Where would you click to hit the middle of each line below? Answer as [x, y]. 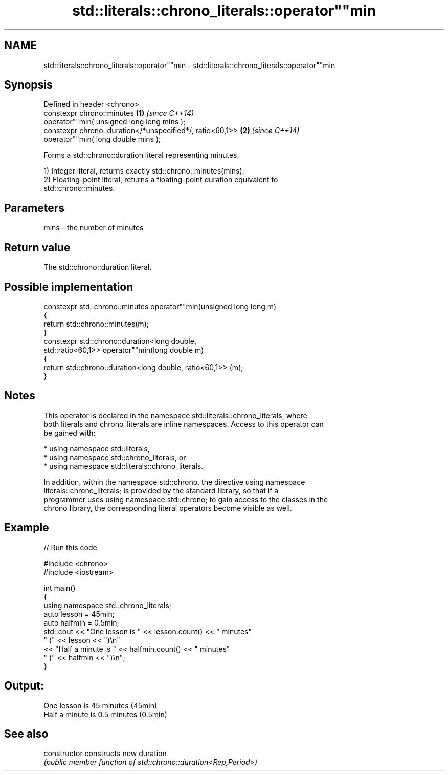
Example [27, 528]
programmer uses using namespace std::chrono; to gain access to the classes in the [186, 499]
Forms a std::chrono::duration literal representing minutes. [141, 155]
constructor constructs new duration [105, 754]
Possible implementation [69, 287]
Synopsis [28, 85]
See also [26, 734]
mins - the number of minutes [94, 228]
